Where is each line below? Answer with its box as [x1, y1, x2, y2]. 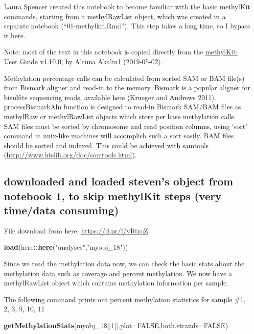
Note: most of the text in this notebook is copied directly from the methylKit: [4, 47, 238, 57]
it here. [4, 30, 25, 40]
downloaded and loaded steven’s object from [4, 174, 233, 189]
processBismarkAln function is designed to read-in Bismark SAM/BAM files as [4, 102, 241, 112]
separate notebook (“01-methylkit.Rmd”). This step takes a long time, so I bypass [4, 21, 250, 31]
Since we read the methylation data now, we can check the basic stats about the [4, 258, 245, 269]
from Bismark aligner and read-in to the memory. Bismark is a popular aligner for [4, 82, 251, 93]
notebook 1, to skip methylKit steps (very [4, 188, 222, 203]
